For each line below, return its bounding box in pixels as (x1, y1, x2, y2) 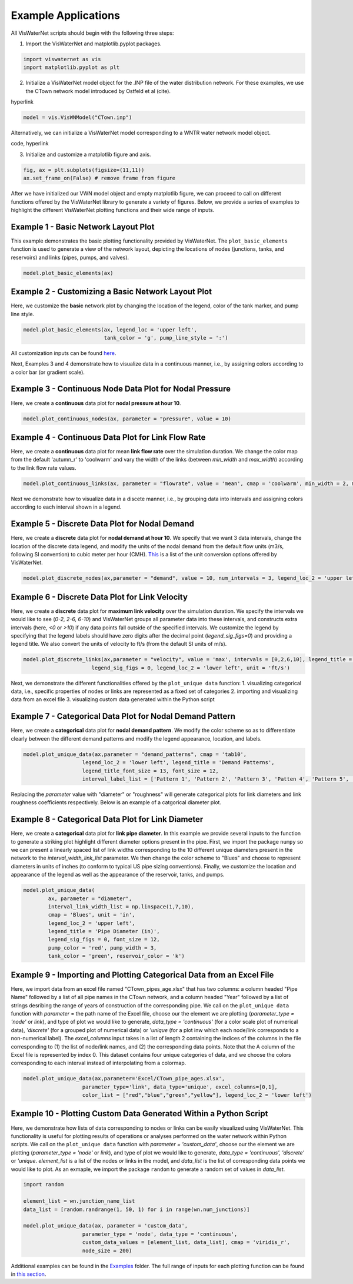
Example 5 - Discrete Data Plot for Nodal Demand (11, 519, 194, 529)
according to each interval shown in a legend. (11, 503, 122, 510)
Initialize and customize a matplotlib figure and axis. (25, 151, 151, 158)
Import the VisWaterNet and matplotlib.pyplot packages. (25, 40, 162, 47)
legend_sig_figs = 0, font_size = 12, (48, 936, 160, 943)
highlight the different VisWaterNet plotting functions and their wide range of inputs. (11, 206, 215, 213)
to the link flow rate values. (11, 464, 76, 471)
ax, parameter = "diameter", (48, 895, 132, 902)
